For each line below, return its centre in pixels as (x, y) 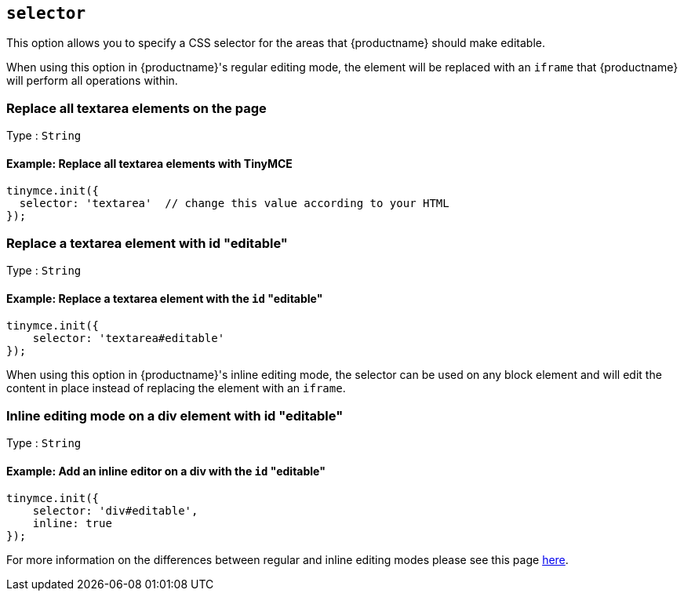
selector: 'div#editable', (115, 511)
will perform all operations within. (92, 81)
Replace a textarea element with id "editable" (147, 243)
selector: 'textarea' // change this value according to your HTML (234, 204)
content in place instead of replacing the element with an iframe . (176, 388)
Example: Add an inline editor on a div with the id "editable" (166, 471)
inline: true (72, 524)
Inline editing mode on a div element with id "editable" (175, 415)
